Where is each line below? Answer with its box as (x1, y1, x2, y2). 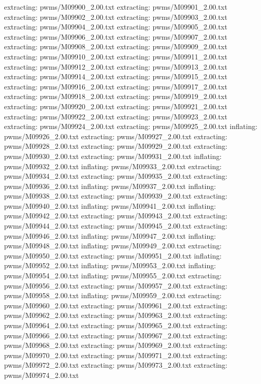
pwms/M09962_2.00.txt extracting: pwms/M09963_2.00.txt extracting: (4, 310, 227, 321)
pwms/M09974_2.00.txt (4, 369, 79, 380)
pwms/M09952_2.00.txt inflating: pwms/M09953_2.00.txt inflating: (4, 260, 216, 271)
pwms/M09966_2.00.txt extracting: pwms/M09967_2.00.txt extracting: (4, 330, 227, 340)
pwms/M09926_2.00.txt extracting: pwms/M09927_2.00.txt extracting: (4, 131, 227, 141)
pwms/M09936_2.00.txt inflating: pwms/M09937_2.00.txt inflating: (4, 180, 216, 191)
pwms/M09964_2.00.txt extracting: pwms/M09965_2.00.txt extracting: (4, 320, 227, 330)
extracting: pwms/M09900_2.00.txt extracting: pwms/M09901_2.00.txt (4, 2, 227, 12)
